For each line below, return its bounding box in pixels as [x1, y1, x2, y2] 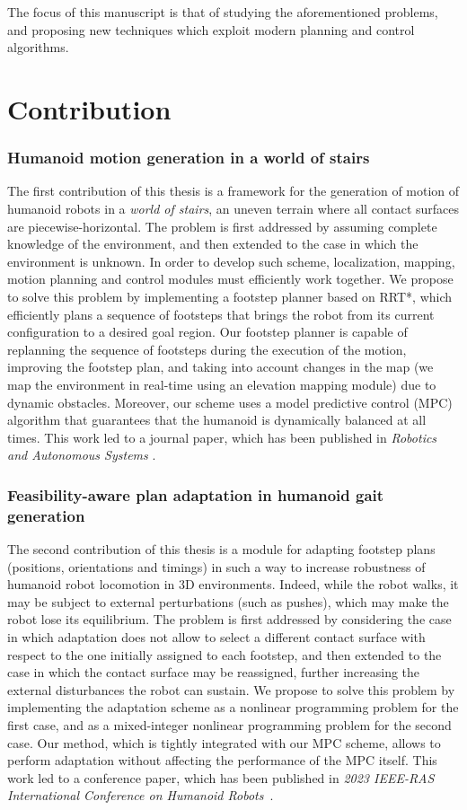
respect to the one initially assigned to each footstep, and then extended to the [7, 645, 442, 664]
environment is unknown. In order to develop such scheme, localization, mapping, [7, 251, 455, 270]
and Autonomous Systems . [7, 445, 156, 464]
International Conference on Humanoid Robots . [7, 786, 274, 805]
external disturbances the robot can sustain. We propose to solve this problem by [7, 680, 455, 699]
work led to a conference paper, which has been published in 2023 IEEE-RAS [7, 768, 435, 787]
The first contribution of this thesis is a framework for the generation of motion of [7, 181, 460, 200]
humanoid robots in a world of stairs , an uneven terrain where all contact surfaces [7, 198, 460, 217]
